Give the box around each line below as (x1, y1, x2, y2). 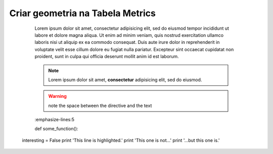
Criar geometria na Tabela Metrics (9, 8, 156, 19)
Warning (48, 93, 67, 99)
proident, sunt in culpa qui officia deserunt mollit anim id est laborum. (34, 54, 179, 60)
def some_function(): (34, 126, 78, 132)
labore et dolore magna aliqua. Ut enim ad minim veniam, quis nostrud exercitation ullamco (34, 32, 224, 38)
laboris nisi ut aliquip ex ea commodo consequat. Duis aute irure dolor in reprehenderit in (34, 39, 220, 45)
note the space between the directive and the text (48, 102, 152, 109)
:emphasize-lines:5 (34, 117, 75, 123)
